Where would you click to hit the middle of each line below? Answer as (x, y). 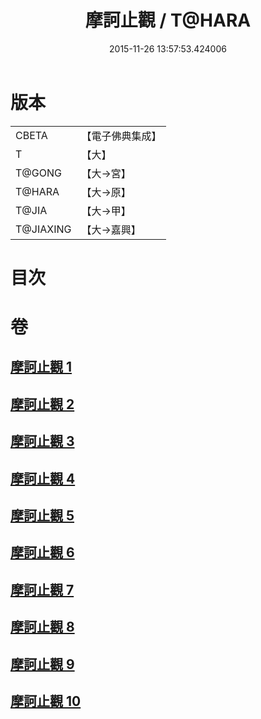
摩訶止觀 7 (42, 589)
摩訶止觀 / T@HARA (168, 20)
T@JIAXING (43, 229)
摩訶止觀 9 (42, 664)
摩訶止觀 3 (42, 441)
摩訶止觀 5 (42, 516)
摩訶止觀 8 (42, 627)
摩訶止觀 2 (42, 404)
